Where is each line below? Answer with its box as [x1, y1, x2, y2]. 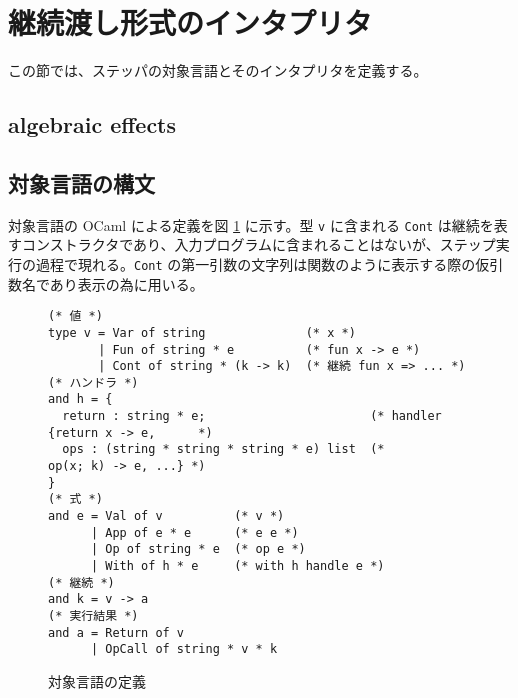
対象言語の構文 [8, 167, 155, 198]
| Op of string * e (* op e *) [90, 542, 306, 557]
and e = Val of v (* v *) [48, 509, 285, 524]
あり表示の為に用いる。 [49, 273, 204, 294]
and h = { [48, 392, 113, 407]
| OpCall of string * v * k [90, 642, 278, 657]
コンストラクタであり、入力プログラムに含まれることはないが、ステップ [21, 234, 496, 255]
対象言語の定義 [48, 670, 146, 691]
